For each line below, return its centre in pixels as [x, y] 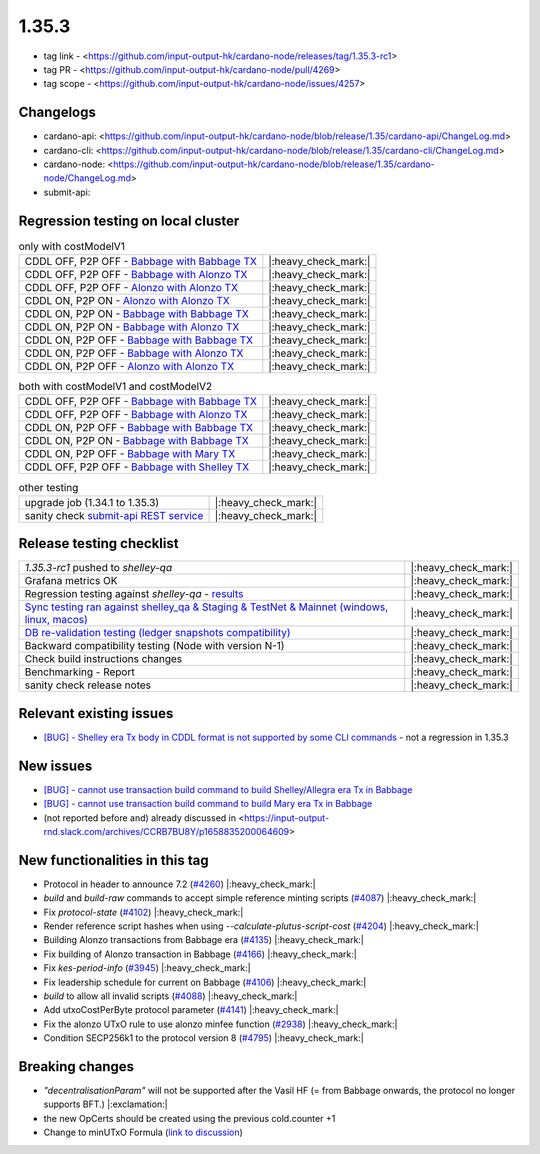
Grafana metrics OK [71, 581]
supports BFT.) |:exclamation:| [106, 1104]
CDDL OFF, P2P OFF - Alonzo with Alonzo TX [131, 288]
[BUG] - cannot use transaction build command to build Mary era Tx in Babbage [208, 804]
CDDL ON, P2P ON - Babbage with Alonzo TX [132, 327]
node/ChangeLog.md [87, 178]
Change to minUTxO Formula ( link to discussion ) [143, 1132]
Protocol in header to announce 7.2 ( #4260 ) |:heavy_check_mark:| [179, 884]
